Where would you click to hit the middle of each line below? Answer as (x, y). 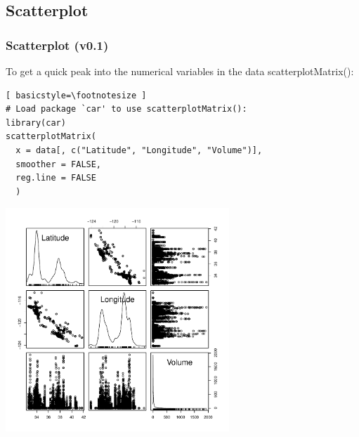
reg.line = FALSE (56, 178)
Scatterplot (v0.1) (57, 45)
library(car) (36, 123)
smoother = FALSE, (59, 164)
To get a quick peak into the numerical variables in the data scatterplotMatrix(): (180, 71)
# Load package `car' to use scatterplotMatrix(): (126, 109)
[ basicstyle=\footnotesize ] (76, 95)
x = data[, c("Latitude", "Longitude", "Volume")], (139, 150)
